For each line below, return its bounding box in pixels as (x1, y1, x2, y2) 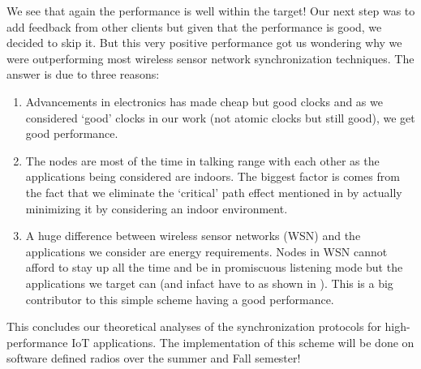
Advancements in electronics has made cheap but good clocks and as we (25, 92, 383, 109)
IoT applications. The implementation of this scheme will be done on (71, 333, 415, 350)
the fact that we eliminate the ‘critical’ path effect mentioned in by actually (25, 183, 402, 200)
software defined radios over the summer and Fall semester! (6, 350, 301, 367)
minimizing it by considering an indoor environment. (25, 200, 288, 217)
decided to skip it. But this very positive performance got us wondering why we (6, 34, 402, 51)
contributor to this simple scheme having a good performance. (25, 290, 334, 307)
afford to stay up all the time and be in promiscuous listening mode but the (25, 259, 403, 276)
